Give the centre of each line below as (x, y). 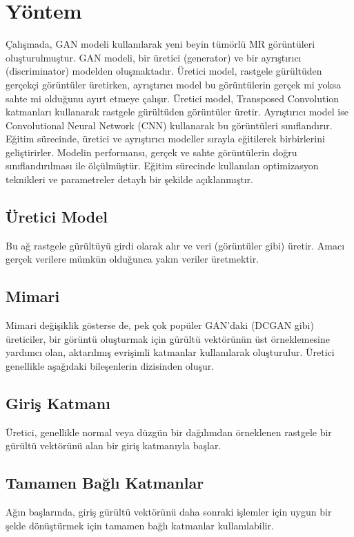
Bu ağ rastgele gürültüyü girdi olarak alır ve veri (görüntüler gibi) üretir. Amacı (175, 245)
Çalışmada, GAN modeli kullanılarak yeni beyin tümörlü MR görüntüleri (160, 44)
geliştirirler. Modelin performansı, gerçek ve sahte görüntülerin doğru (151, 152)
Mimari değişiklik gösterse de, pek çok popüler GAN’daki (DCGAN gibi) (160, 325)
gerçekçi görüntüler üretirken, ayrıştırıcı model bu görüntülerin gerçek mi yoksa (174, 84)
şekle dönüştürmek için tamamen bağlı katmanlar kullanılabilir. (140, 525)
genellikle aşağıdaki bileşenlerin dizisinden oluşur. (110, 366)
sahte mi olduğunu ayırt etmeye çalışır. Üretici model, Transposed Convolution (173, 98)
